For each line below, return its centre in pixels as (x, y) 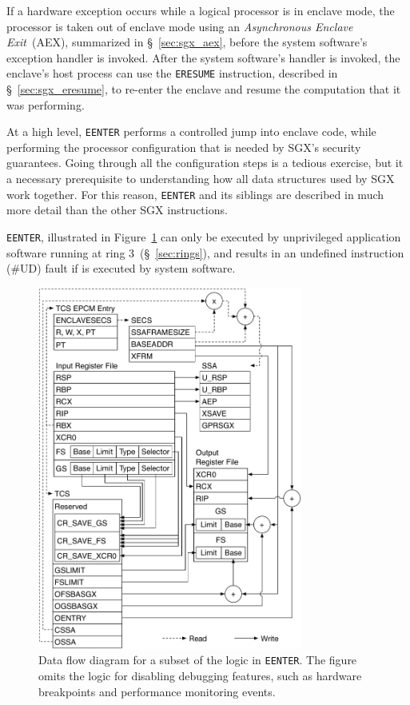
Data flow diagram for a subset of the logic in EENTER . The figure (198, 660)
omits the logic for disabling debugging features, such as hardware (200, 675)
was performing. (46, 104)
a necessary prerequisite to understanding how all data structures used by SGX (201, 179)
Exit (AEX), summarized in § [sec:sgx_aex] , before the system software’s (187, 42)
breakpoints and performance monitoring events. (157, 691)
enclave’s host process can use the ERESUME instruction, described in (172, 73)
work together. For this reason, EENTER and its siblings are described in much (195, 194)
